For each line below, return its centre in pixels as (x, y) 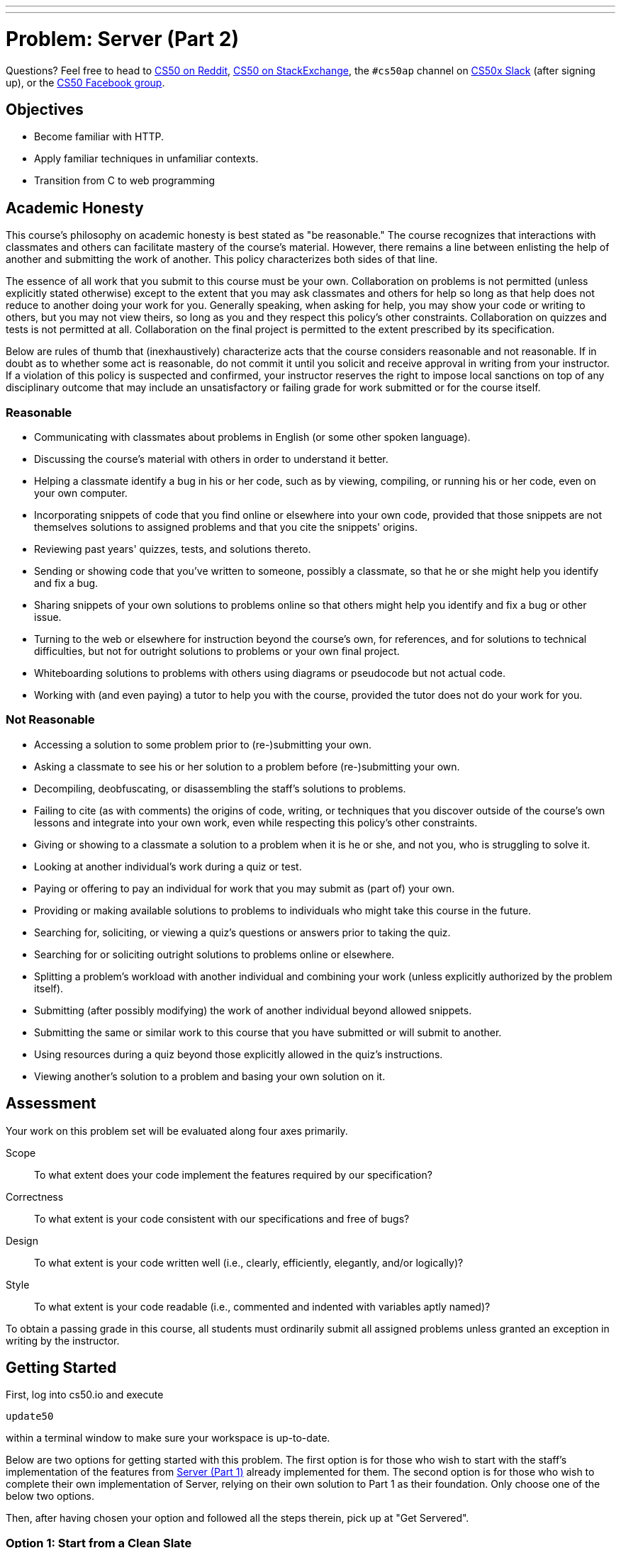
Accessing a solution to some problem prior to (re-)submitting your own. (203, 744)
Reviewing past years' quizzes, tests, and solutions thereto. (173, 549)
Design (22, 1240)
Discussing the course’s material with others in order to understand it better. (211, 459)
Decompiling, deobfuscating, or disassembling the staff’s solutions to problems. (220, 788)
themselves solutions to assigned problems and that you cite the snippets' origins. (226, 527)
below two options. (50, 1496)
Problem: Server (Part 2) (122, 39)
